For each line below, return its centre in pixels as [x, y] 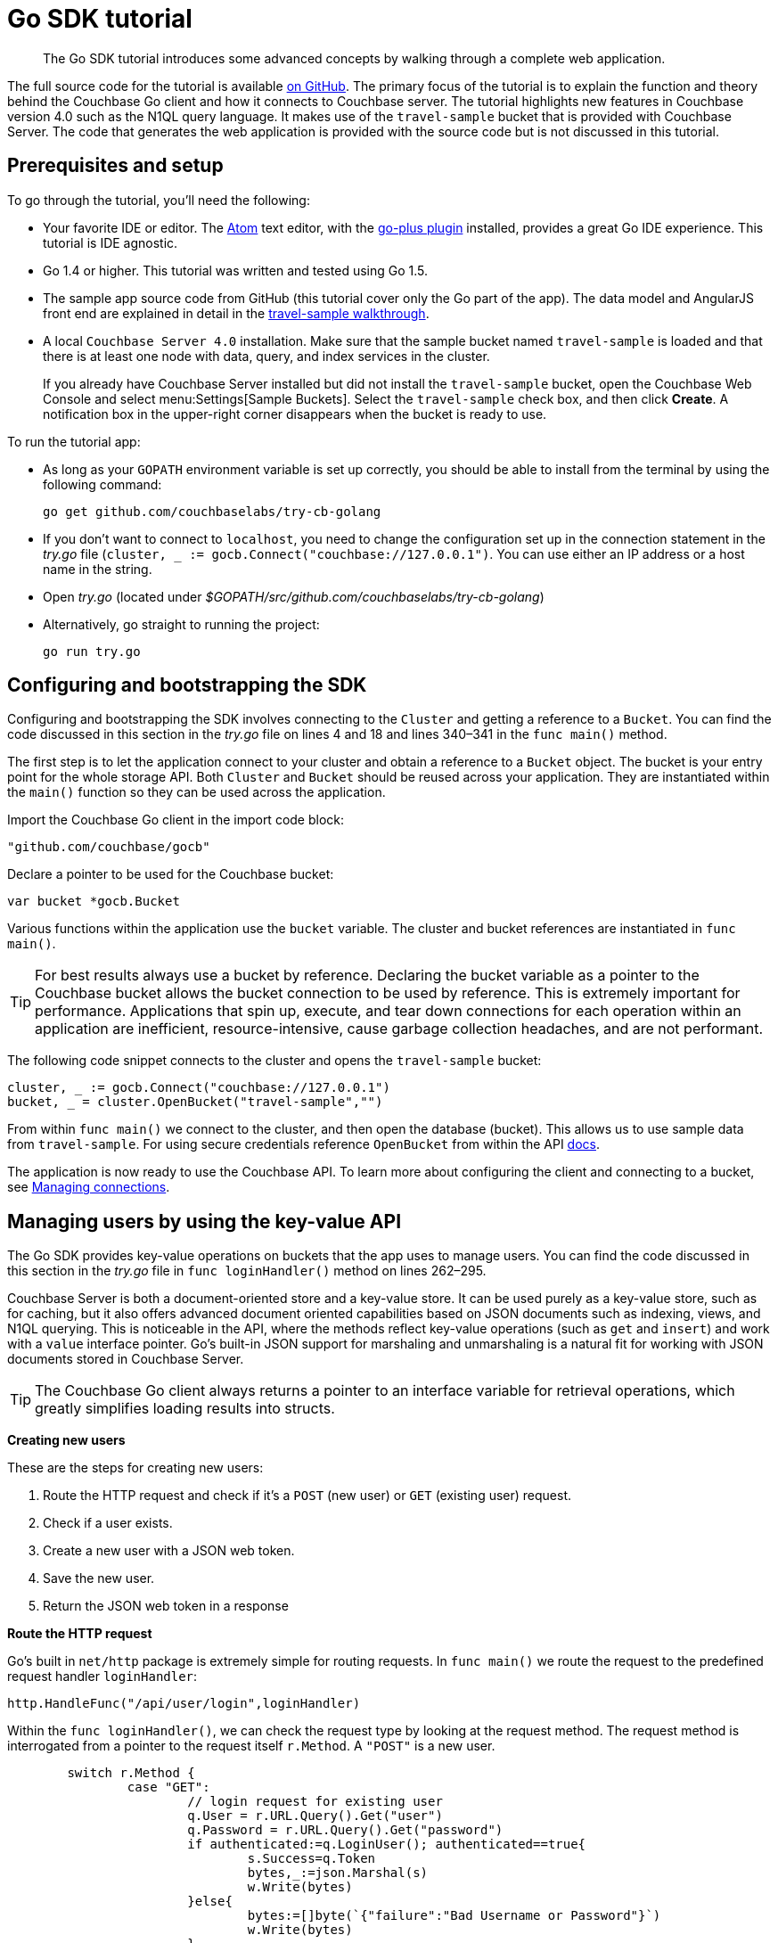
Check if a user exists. [108, 1523]
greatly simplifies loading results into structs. [185, 1409]
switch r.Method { [131, 1773]
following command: [102, 484]
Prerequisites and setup [115, 166]
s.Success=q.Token [311, 1859]
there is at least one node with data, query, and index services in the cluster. [266, 356]
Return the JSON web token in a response [166, 1606]
